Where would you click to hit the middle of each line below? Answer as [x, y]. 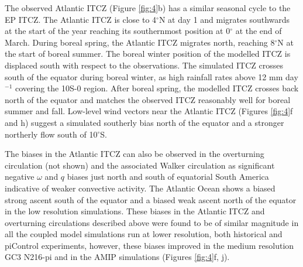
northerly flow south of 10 [51, 134]
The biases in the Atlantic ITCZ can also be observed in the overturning [135, 154]
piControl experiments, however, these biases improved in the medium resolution [149, 245]
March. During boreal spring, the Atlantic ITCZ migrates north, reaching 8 [140, 42]
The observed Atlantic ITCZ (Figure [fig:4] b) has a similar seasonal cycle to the [148, 8]
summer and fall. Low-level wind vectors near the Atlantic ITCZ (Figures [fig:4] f [149, 111]
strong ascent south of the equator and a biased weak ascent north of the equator [151, 199]
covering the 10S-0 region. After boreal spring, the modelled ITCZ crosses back [157, 88]
